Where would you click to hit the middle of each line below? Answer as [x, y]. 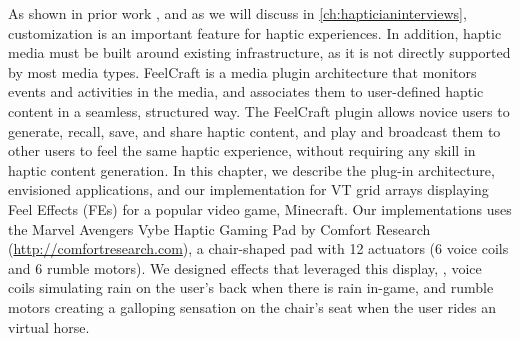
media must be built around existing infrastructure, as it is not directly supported [259, 52]
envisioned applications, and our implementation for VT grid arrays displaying [248, 189]
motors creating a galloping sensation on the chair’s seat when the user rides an [252, 306]
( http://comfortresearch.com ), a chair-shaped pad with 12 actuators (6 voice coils [258, 248]
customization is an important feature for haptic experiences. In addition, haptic [255, 32]
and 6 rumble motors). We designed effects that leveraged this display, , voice [245, 267]
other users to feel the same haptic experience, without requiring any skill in [242, 150]
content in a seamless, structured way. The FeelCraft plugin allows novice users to [259, 110]
